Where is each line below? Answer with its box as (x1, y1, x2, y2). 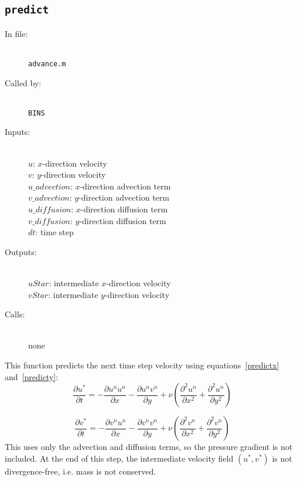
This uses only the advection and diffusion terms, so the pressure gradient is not (5, 441, 293, 453)
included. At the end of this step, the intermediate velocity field (5, 452, 234, 464)
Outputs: (5, 245, 37, 258)
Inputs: (5, 126, 30, 138)
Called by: (5, 76, 42, 89)
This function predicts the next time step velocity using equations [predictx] (5, 358, 279, 371)
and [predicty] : (5, 370, 59, 382)
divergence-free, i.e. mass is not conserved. (5, 465, 156, 477)
